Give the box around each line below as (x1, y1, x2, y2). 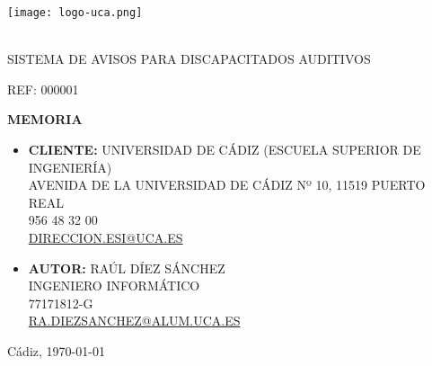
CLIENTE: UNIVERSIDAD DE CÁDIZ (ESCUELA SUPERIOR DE (28, 140, 421, 159)
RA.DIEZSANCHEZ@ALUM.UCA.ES (28, 311, 241, 330)
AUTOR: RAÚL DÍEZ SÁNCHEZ (28, 258, 225, 277)
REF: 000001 (7, 79, 79, 98)
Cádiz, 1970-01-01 (7, 341, 105, 360)
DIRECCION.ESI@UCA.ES (28, 228, 183, 246)
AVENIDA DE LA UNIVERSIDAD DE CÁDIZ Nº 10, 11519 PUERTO (28, 175, 426, 194)
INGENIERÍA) (28, 157, 112, 176)
